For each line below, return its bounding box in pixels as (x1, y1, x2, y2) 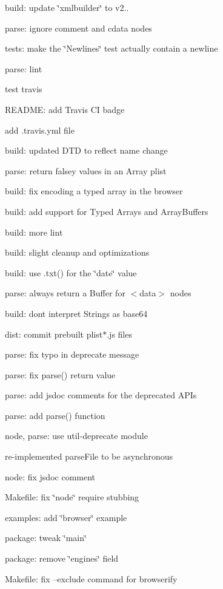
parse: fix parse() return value (5, 368, 116, 381)
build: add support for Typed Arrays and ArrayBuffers (5, 205, 208, 217)
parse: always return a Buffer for (5, 287, 125, 299)
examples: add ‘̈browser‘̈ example (5, 511, 127, 523)
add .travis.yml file (5, 123, 75, 136)
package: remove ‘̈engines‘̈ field (5, 552, 119, 565)
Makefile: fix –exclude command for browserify (5, 572, 178, 585)
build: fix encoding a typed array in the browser (5, 185, 183, 197)
